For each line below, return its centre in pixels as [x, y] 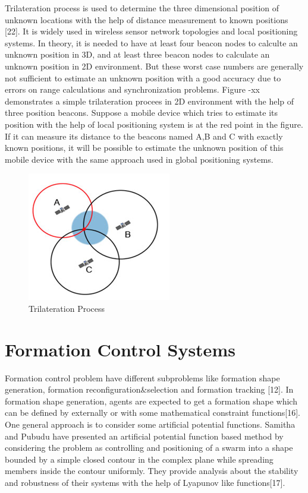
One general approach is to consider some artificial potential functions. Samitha [150, 424]
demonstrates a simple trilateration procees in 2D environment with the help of [150, 101]
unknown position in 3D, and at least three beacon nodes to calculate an [137, 54]
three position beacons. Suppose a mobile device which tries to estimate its [142, 113]
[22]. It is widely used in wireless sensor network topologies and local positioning [151, 31]
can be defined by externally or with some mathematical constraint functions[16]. [153, 413]
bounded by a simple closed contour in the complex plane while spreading [139, 459]
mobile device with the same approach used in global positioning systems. [139, 159]
